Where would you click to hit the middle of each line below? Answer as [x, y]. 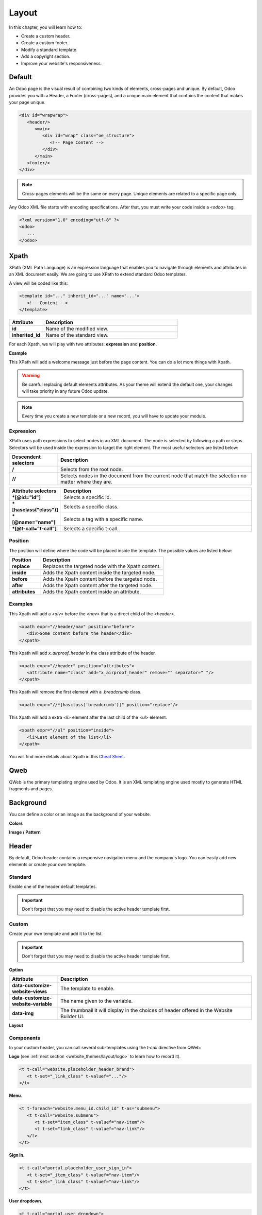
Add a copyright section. [46, 56]
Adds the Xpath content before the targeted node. [100, 579]
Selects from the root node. [92, 469]
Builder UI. [72, 1016]
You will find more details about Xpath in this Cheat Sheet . [67, 757]
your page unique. [27, 103]
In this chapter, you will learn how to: [46, 27]
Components [25, 1038]
